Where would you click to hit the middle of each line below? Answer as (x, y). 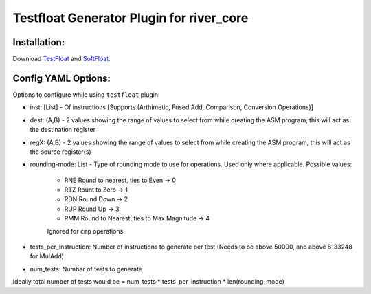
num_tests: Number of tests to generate (86, 269)
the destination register (63, 130)
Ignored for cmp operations (85, 231)
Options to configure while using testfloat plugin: (87, 94)
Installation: (39, 42)
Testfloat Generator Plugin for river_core (131, 18)
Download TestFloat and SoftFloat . (61, 59)
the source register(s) (61, 152)
